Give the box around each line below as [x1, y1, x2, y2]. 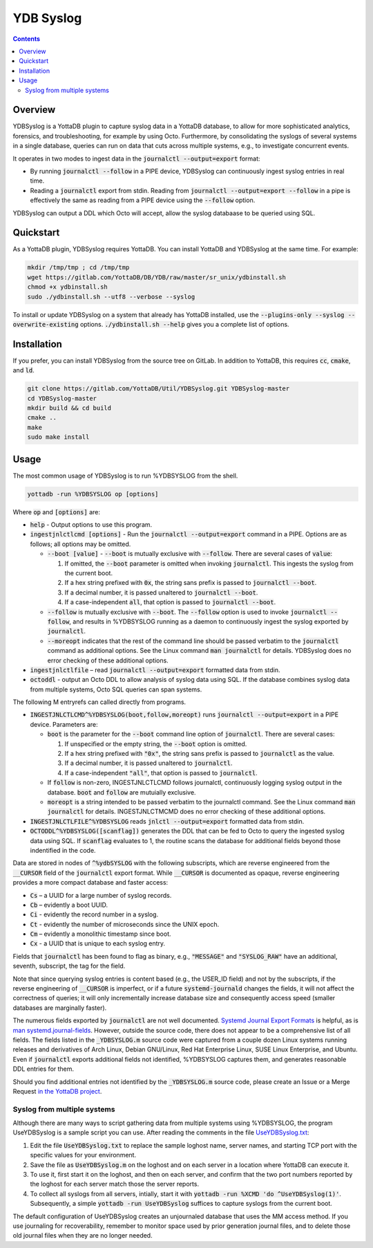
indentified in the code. [30, 846, 96, 854]
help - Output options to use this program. [30, 521, 153, 529]
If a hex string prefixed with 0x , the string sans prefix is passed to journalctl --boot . [64, 579, 317, 587]
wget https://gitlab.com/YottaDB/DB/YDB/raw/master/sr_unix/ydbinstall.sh [27, 273, 287, 281]
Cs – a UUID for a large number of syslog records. [30, 891, 172, 899]
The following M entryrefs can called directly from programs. [12, 698, 186, 706]
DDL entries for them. [12, 1065, 75, 1073]
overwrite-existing [12, 320, 79, 328]
